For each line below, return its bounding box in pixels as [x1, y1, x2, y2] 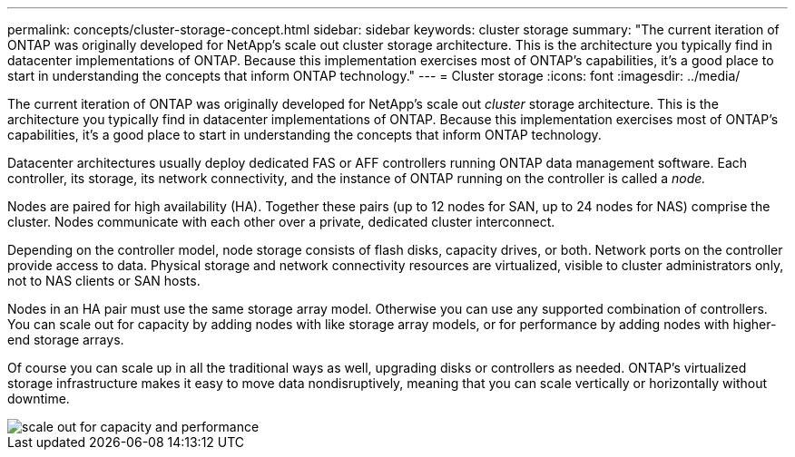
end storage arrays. [7, 332, 124, 347]
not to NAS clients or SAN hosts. [7, 273, 201, 288]
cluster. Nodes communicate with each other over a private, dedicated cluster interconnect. [7, 214, 555, 229]
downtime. [7, 391, 70, 406]
